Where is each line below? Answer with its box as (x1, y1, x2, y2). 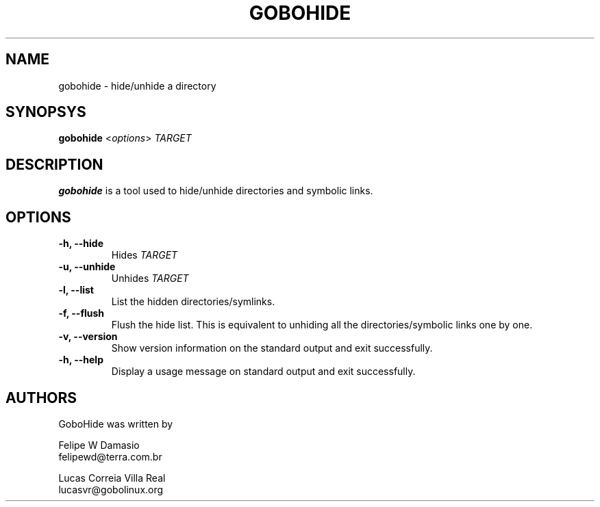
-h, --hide (58, 237, 103, 250)
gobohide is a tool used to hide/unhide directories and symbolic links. (58, 185, 373, 197)
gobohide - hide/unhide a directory (58, 79, 216, 92)
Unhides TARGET (111, 272, 189, 285)
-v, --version (58, 330, 118, 343)
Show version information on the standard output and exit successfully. (111, 342, 433, 354)
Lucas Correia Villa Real (58, 471, 166, 484)
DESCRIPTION (5, 155, 103, 173)
